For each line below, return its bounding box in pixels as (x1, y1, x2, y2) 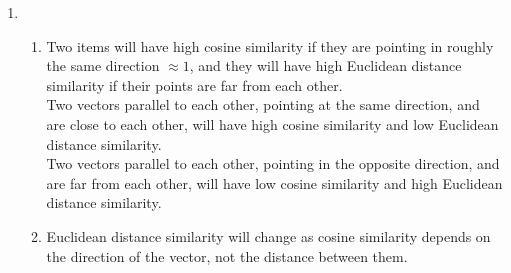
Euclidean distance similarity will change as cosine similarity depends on (46, 225, 491, 246)
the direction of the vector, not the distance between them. (46, 245, 408, 266)
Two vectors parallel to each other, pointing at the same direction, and (46, 94, 480, 115)
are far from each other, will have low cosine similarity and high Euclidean (46, 172, 503, 193)
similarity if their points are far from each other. (46, 74, 343, 95)
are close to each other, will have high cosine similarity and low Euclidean (46, 113, 499, 134)
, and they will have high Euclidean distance (189, 55, 462, 76)
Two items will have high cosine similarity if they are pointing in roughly (46, 35, 494, 56)
